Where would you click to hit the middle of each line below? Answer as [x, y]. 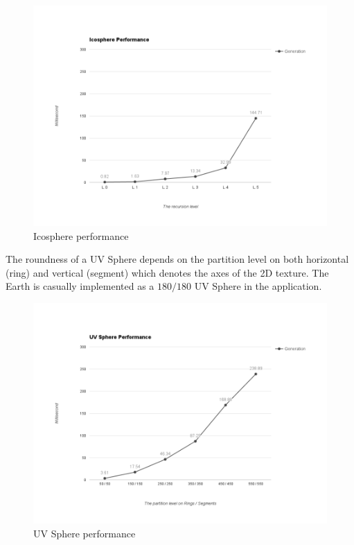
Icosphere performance [81, 235]
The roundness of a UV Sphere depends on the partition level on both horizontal [177, 259]
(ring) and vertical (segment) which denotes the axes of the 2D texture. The [167, 272]
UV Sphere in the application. [258, 286]
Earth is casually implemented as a [80, 286]
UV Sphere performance [85, 533]
